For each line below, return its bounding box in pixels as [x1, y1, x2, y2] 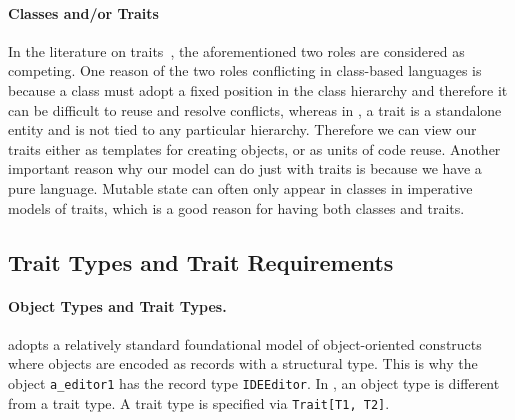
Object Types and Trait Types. [8, 295, 227, 316]
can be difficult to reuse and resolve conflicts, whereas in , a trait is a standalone [8, 99, 502, 120]
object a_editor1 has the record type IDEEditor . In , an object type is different [8, 372, 500, 393]
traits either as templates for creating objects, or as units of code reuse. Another [8, 138, 501, 159]
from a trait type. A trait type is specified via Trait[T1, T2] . [8, 392, 390, 413]
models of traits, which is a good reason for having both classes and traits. [8, 197, 465, 218]
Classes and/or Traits [8, 2, 159, 23]
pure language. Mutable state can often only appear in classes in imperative [8, 177, 473, 198]
